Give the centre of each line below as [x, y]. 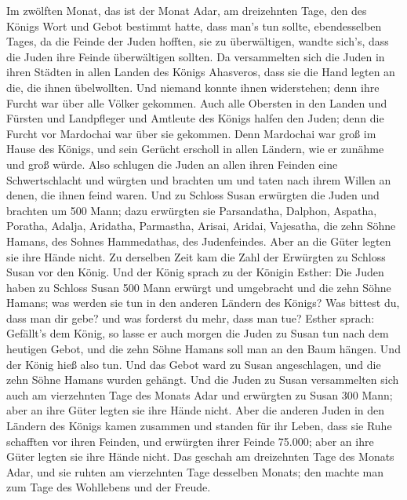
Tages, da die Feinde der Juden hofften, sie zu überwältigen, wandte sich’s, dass [198, 41]
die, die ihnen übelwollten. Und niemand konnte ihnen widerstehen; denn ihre [193, 87]
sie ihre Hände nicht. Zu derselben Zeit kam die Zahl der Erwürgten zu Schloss [196, 256]
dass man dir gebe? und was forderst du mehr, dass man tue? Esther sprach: [191, 318]
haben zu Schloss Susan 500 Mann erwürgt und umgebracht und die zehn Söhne [199, 287]
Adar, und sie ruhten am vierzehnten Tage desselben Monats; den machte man [195, 471]
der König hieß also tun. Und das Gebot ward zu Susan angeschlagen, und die [194, 364]
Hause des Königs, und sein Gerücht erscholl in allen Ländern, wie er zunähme [195, 149]
